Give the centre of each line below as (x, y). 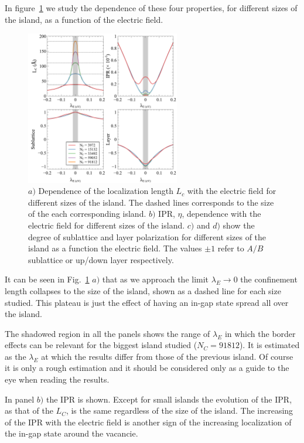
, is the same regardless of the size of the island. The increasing (180, 410)
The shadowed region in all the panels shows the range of (107, 333)
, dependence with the (221, 214)
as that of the (29, 410)
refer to (231, 248)
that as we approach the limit (156, 279)
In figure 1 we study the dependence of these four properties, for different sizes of (151, 8)
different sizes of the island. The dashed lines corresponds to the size (151, 202)
